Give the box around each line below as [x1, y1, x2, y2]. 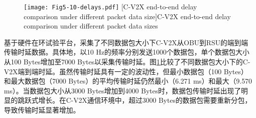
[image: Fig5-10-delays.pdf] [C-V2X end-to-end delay [24, 1, 197, 11]
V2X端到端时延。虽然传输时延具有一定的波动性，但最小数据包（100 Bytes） [4, 66, 248, 76]
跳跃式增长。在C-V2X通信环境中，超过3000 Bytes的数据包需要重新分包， [17, 95, 252, 105]
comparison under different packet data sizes [24, 21, 158, 31]
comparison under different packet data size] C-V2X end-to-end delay [24, 11, 231, 21]
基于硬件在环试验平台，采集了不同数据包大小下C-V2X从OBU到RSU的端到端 [4, 37, 248, 47]
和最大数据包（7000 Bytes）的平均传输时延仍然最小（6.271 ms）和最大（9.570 [4, 76, 252, 86]
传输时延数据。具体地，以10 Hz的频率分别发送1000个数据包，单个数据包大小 [4, 47, 250, 57]
